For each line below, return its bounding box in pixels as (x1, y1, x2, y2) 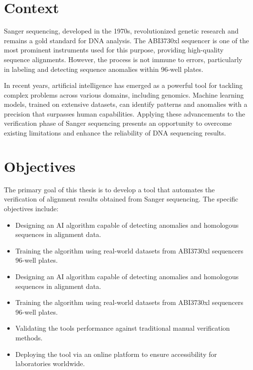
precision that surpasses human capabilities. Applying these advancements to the (4, 108, 245, 118)
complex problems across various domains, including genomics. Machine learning (4, 89, 244, 100)
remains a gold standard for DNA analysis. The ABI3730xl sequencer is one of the (4, 35, 249, 45)
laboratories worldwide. (15, 358, 85, 369)
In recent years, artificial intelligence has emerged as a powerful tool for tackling (4, 80, 243, 90)
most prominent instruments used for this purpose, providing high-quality (4, 45, 224, 55)
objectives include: (4, 203, 59, 213)
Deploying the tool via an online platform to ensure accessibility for (15, 349, 217, 359)
